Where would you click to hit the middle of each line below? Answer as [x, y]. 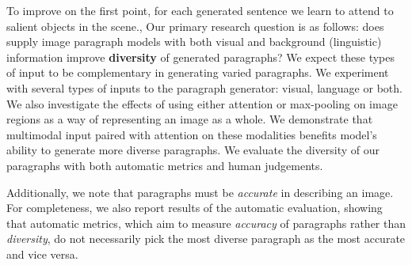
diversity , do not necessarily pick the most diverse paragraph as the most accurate [206, 238]
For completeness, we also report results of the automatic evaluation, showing [195, 208]
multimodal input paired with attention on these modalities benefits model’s [192, 134]
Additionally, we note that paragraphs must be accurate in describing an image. [200, 192]
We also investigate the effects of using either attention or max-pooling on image [202, 103]
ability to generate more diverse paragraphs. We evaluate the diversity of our [193, 150]
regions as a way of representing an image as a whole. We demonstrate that [190, 119]
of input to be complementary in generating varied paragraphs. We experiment [198, 72]
